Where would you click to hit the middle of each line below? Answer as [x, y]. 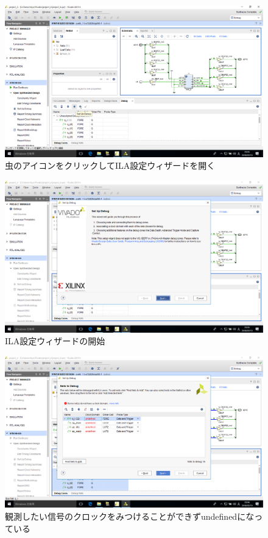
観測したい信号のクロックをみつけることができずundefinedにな [130, 516]
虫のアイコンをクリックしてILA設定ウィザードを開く [110, 165]
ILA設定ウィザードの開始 [55, 341]
